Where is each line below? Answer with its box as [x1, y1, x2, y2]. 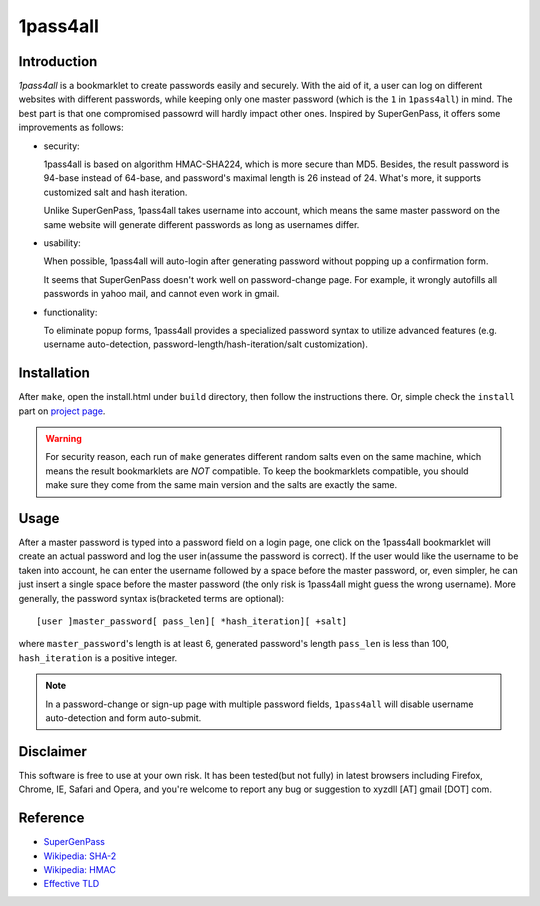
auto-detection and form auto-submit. [45, 711, 202, 724]
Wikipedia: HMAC [43, 863, 117, 875]
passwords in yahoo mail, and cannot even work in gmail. [43, 288, 280, 300]
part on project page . [18, 405, 106, 417]
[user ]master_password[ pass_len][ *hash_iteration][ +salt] [36, 616, 348, 627]
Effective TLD [43, 878, 100, 890]
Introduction [18, 53, 98, 70]
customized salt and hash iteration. [43, 186, 188, 198]
